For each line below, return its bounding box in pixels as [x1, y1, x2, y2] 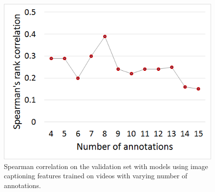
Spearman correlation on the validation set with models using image [4, 161, 208, 171]
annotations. [4, 180, 41, 190]
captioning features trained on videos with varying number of [4, 171, 188, 181]
